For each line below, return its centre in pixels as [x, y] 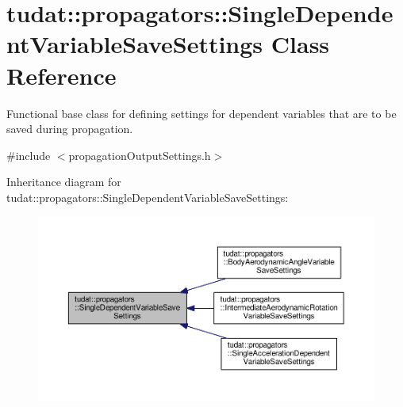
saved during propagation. [70, 129]
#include [29, 155]
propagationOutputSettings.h [140, 155]
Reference [61, 75]
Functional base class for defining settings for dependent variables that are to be [201, 113]
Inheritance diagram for [64, 182]
